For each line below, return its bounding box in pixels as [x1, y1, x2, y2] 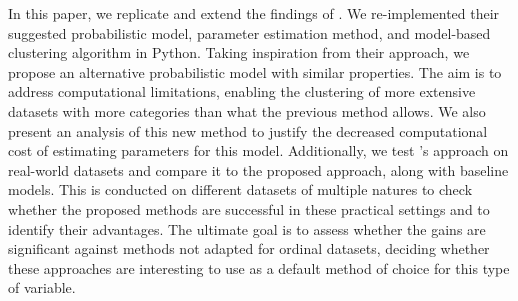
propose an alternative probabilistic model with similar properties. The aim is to [8, 61, 502, 82]
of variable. [8, 277, 76, 298]
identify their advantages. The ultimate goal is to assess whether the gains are [8, 218, 486, 239]
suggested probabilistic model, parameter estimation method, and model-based [8, 22, 491, 43]
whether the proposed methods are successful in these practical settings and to [8, 198, 490, 219]
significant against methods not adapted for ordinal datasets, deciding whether [8, 238, 490, 259]
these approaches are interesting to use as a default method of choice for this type [8, 257, 510, 278]
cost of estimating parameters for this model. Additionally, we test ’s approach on [8, 140, 509, 161]
